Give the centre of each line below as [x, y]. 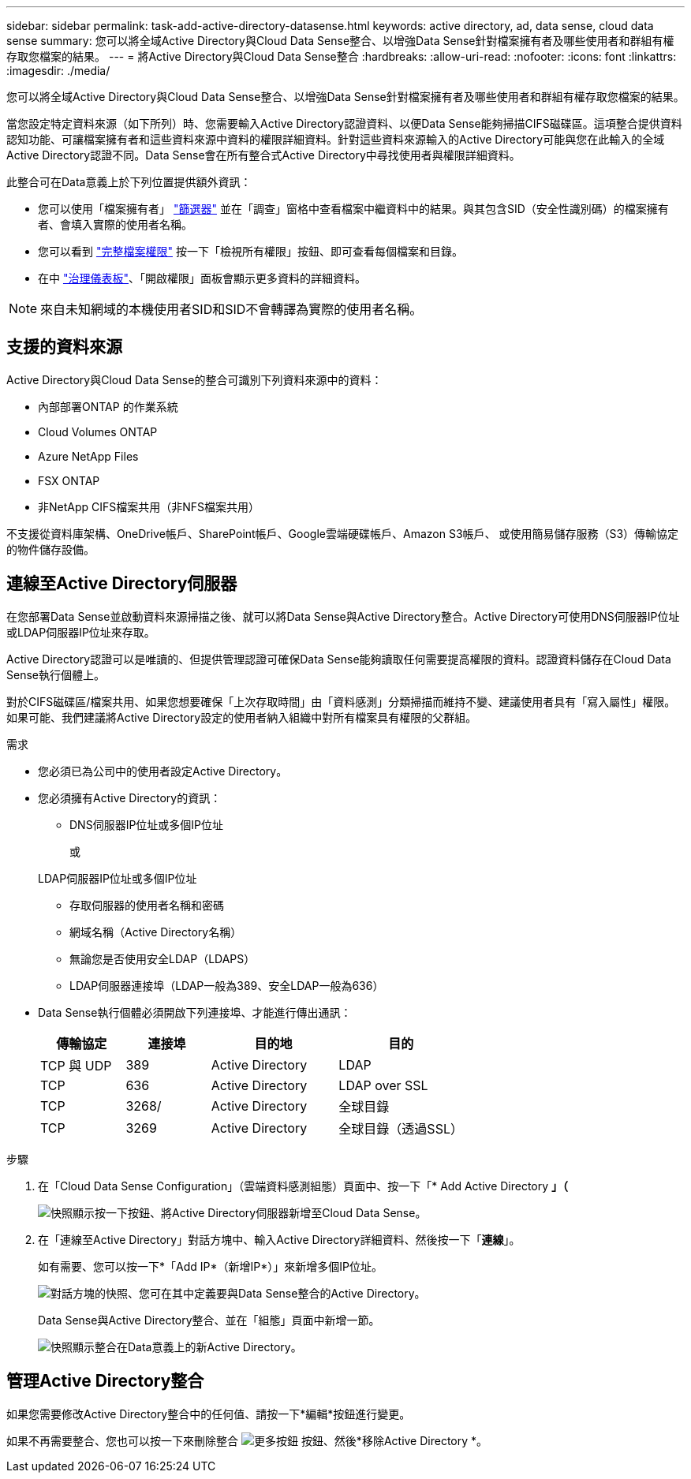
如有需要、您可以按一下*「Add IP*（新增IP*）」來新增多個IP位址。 [210, 1266]
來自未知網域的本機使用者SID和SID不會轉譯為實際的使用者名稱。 [232, 309]
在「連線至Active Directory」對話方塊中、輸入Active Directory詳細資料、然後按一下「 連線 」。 [279, 1239]
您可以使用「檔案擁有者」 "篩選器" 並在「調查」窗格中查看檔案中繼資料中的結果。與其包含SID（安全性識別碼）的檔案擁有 [353, 209]
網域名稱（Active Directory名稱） [156, 932]
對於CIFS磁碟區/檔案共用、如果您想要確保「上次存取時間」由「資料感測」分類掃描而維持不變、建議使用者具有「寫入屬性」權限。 [341, 701]
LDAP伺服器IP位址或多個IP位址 [118, 878]
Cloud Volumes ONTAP [98, 431]
